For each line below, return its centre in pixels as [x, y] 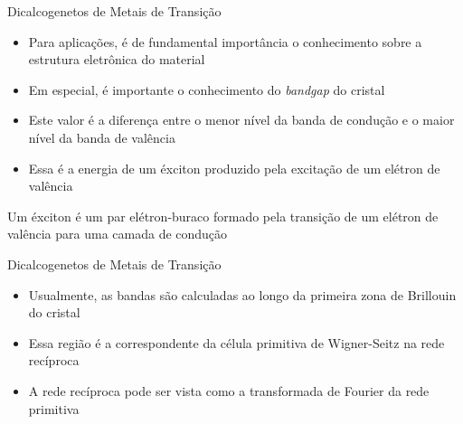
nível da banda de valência [102, 137]
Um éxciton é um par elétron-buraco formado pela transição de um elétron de [223, 216]
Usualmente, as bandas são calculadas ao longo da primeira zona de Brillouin [242, 294]
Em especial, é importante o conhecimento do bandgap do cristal [207, 89]
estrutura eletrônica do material [117, 59]
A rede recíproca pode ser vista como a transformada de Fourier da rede [229, 390]
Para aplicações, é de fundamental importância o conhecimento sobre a [225, 41]
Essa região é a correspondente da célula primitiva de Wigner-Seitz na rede [236, 342]
